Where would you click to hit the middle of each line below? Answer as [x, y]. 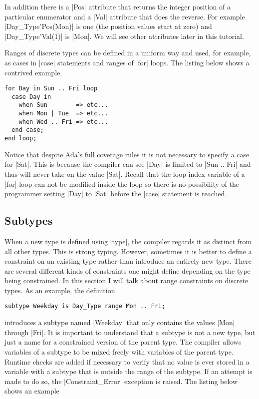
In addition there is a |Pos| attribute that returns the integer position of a [118, 6]
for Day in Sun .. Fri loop [51, 89]
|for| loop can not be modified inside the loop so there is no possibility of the [122, 184]
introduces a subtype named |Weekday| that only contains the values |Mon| [120, 322]
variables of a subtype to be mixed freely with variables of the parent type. [119, 351]
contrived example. [33, 72]
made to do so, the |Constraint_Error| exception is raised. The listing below [121, 381]
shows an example [32, 391]
